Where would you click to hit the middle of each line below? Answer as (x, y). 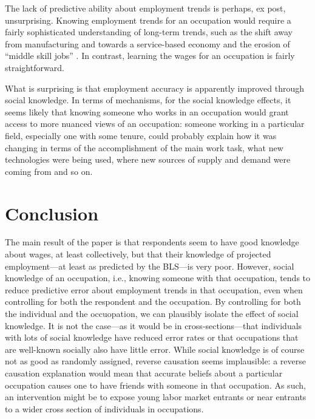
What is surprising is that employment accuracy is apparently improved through (154, 88)
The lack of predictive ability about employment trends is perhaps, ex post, (145, 8)
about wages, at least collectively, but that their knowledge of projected (138, 254)
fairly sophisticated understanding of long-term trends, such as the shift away (149, 32)
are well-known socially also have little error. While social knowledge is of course (155, 349)
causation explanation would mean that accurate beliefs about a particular (144, 373)
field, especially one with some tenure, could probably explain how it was (141, 135)
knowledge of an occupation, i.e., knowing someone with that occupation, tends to (158, 278)
